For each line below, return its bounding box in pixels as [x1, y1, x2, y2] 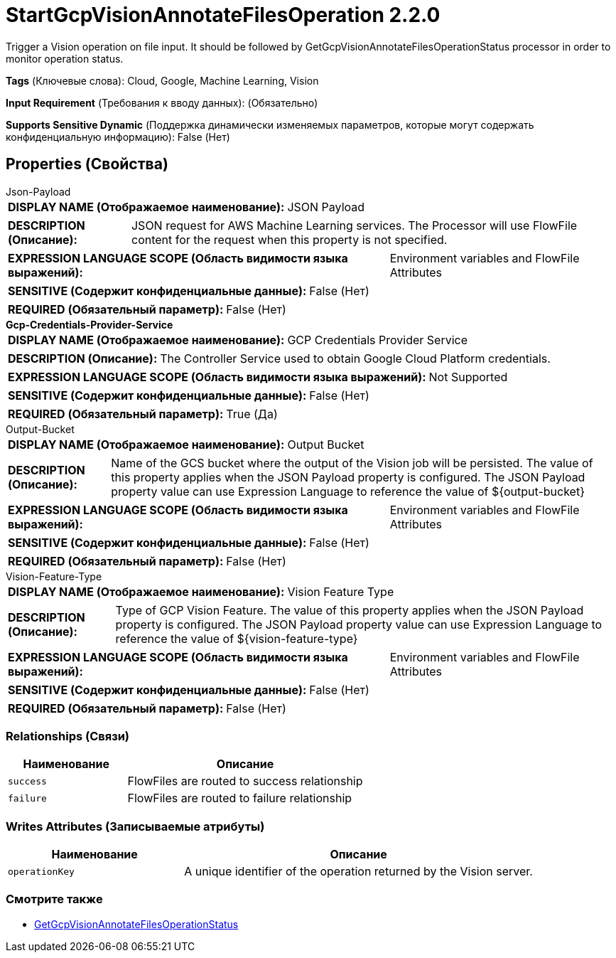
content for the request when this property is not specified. [131, 232, 448, 247]
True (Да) [226, 406, 278, 421]
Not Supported [428, 369, 508, 384]
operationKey [8, 866, 75, 877]
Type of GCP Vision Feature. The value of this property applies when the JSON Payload [115, 602, 584, 617]
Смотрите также [6, 892, 103, 907]
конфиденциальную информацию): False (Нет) [6, 130, 230, 143]
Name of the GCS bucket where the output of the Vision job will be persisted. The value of [111, 455, 593, 470]
